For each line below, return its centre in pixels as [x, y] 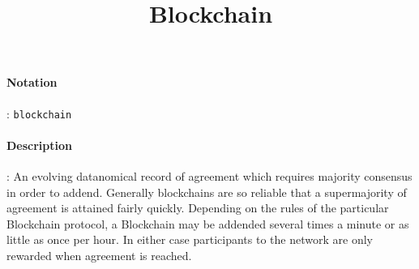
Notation [32, 82]
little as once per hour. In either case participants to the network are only [190, 239]
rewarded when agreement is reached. [99, 255]
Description [40, 145]
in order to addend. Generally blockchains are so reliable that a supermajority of [207, 192]
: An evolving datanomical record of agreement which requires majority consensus [209, 176]
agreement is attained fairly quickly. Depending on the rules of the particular [198, 208]
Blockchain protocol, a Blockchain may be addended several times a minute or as [208, 223]
